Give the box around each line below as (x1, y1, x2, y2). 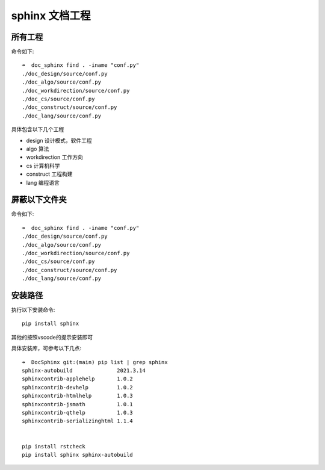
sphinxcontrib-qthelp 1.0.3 (22, 409, 134, 416)
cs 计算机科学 (26, 162, 60, 169)
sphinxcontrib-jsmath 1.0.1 (22, 401, 134, 407)
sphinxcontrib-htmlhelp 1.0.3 (22, 392, 134, 400)
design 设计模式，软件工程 (26, 137, 93, 144)
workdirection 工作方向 (26, 153, 84, 161)
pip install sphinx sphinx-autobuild (22, 451, 134, 458)
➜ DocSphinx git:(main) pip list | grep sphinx (22, 359, 168, 365)
